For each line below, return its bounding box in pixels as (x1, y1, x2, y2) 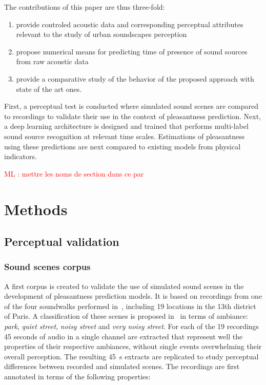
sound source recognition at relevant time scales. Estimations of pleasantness (4, 130, 245, 141)
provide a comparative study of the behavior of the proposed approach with (16, 73, 254, 84)
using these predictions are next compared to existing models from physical (4, 141, 241, 151)
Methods (4, 198, 68, 219)
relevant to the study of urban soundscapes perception (16, 29, 187, 40)
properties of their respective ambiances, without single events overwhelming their (4, 341, 262, 352)
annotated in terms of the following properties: (4, 371, 151, 382)
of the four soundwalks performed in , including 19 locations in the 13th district (4, 300, 256, 311)
